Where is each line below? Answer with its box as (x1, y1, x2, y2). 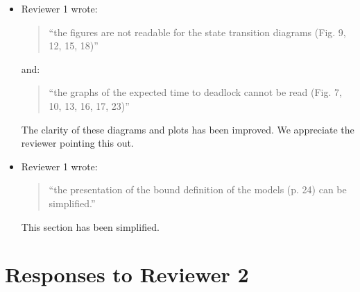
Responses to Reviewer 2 (5, 260, 249, 289)
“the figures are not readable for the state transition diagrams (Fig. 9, (49, 24, 346, 39)
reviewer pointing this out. (21, 136, 134, 150)
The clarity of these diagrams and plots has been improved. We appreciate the (21, 122, 354, 136)
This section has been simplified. (21, 219, 160, 234)
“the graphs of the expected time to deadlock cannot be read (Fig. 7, (49, 85, 342, 99)
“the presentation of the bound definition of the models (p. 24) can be (49, 182, 347, 197)
